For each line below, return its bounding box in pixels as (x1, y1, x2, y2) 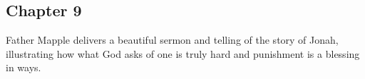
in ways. (6, 60, 41, 75)
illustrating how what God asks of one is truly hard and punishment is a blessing (6, 46, 360, 61)
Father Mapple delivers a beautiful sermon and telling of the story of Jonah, (6, 32, 339, 47)
